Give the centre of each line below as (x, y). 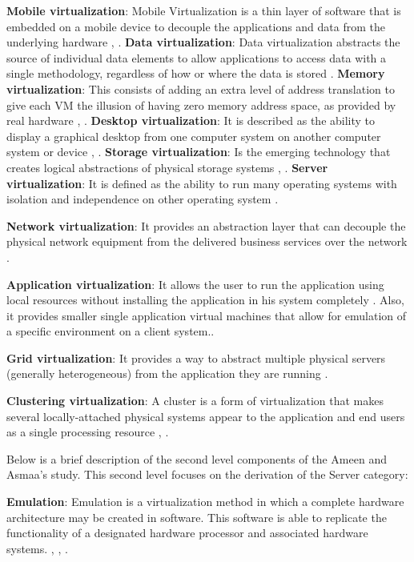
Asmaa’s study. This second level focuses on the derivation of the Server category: (207, 474)
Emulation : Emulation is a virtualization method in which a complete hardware (205, 502)
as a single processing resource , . (88, 432)
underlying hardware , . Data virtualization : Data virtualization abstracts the (203, 42)
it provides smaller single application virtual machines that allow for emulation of (207, 315)
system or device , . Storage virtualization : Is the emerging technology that (199, 152)
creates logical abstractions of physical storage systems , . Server (167, 167)
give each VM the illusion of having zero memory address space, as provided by (201, 104)
